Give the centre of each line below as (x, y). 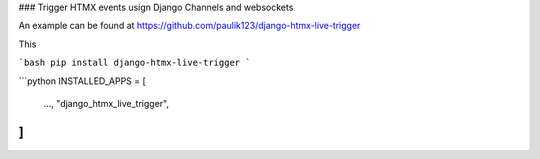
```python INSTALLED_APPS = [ (82, 81)
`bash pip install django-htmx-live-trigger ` (134, 63)
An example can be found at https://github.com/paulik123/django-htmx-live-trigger (189, 26)
